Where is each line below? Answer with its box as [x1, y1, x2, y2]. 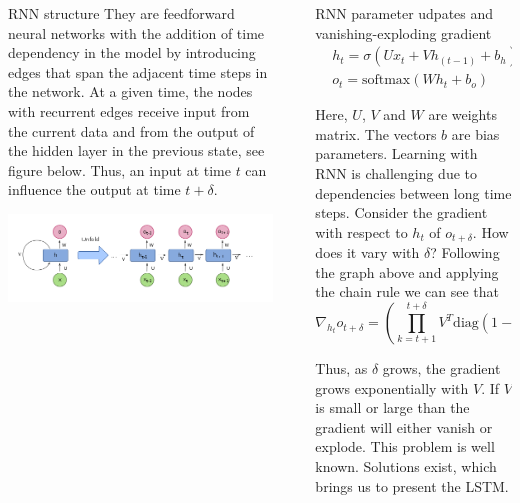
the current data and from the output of [8, 120, 255, 141]
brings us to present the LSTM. [315, 475, 509, 496]
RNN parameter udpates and [315, 3, 494, 23]
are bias [451, 123, 500, 144]
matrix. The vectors [315, 123, 437, 144]
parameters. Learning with [315, 143, 478, 164]
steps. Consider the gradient [315, 202, 488, 223]
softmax [361, 73, 411, 88]
